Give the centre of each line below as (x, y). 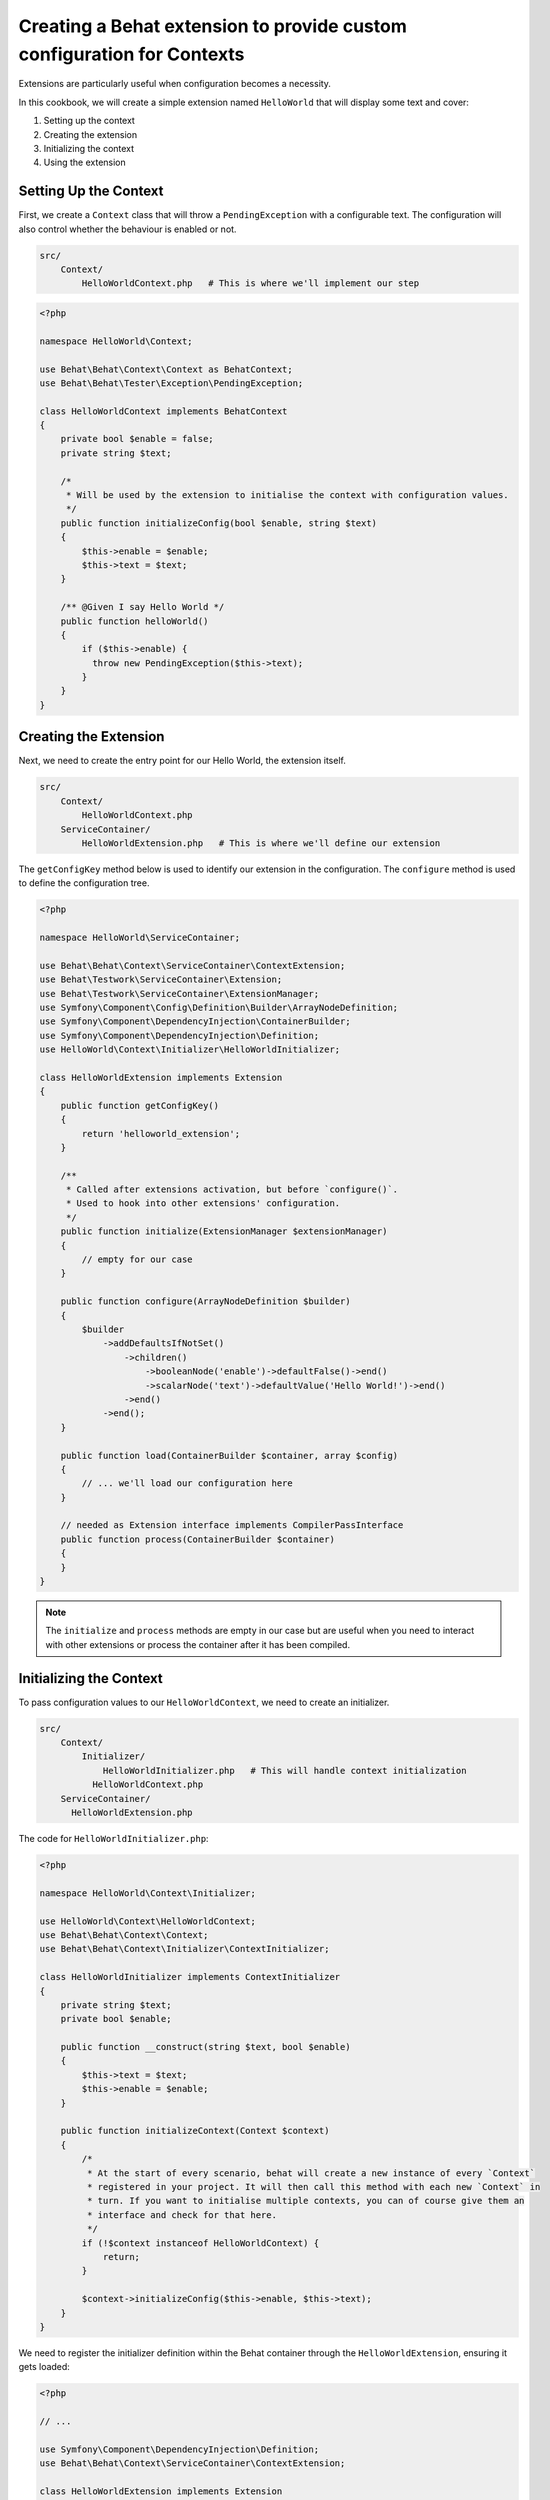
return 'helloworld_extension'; (160, 1133)
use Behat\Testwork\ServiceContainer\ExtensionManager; (179, 993)
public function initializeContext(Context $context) (195, 2131)
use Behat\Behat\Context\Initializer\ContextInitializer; (184, 1949)
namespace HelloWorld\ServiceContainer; (139, 938)
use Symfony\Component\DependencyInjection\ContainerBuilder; (195, 1021)
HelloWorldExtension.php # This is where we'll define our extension (261, 843)
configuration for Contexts (131, 54)
